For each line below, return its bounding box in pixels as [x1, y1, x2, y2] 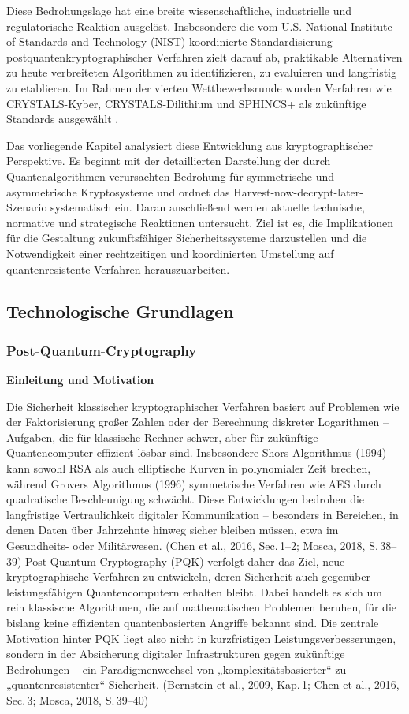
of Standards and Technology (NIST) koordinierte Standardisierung [6, 33, 333, 50]
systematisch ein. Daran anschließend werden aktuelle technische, [50, 199, 365, 215]
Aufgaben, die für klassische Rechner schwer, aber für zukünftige [6, 428, 318, 445]
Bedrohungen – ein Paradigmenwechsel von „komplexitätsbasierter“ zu [6, 660, 347, 677]
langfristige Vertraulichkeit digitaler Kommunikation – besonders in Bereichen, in [6, 506, 399, 522]
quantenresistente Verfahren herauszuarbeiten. [6, 260, 230, 277]
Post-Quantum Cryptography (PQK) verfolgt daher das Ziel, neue [25, 552, 345, 569]
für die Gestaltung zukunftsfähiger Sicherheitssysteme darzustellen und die [6, 230, 367, 246]
